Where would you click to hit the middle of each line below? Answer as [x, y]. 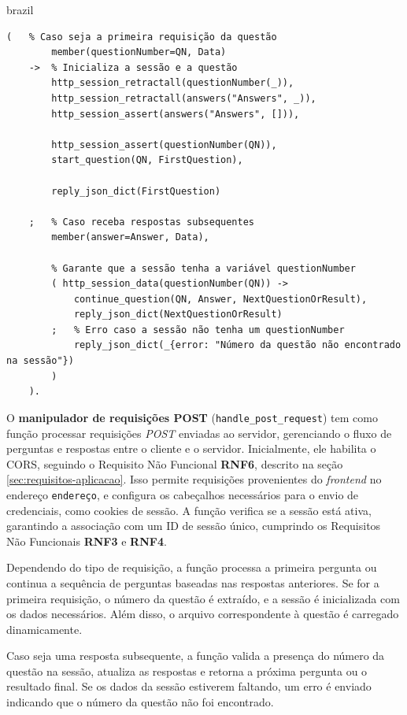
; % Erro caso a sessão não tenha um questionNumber [198, 330]
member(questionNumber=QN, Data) [139, 52]
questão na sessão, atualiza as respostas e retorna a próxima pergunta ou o [187, 671]
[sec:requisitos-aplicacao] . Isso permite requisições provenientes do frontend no [194, 479]
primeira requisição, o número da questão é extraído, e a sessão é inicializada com [203, 598]
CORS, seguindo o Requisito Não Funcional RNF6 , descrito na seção [175, 463]
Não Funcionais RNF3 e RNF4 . [87, 541]
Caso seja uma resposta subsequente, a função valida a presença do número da [196, 656]
